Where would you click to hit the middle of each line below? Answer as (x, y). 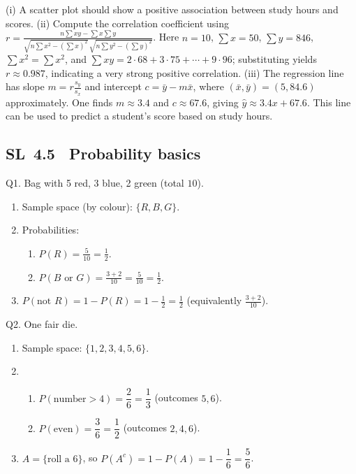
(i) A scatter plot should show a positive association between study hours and (172, 9)
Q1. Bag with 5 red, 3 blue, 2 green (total (95, 183)
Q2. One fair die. (42, 324)
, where (208, 86)
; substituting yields (274, 59)
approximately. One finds (59, 102)
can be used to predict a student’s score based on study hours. (139, 116)
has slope (25, 86)
